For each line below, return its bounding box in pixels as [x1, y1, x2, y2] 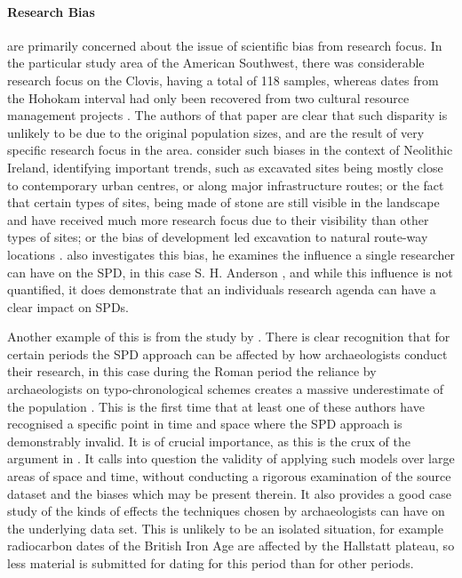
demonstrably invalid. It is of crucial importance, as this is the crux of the [7, 431, 410, 450]
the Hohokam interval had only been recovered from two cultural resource [7, 88, 410, 107]
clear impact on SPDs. [7, 297, 130, 316]
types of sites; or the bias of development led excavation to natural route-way [7, 228, 428, 246]
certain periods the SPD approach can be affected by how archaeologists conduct [7, 344, 448, 363]
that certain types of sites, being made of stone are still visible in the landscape [7, 193, 440, 212]
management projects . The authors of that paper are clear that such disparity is [7, 106, 448, 124]
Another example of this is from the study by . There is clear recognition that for [7, 327, 450, 346]
